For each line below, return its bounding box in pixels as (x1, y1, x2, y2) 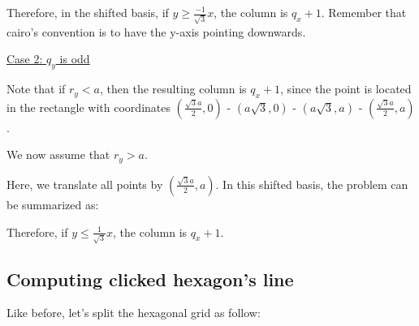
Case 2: (6, 50, 43, 67)
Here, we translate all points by (6, 175, 163, 192)
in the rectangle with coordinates (6, 98, 171, 115)
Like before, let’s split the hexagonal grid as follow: (6, 304, 261, 321)
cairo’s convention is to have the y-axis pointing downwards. (6, 23, 306, 40)
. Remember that (321, 4, 407, 20)
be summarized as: (6, 195, 99, 212)
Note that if (6, 80, 66, 97)
